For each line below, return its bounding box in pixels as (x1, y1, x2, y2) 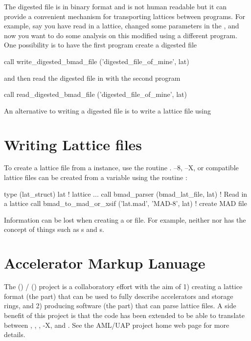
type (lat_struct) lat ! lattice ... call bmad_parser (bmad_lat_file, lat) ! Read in (4, 188, 248, 199)
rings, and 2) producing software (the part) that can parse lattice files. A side (4, 300, 236, 311)
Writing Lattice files (4, 134, 142, 154)
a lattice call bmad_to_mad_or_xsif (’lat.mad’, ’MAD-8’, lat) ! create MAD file (4, 198, 247, 208)
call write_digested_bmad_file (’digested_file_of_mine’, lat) (4, 56, 189, 66)
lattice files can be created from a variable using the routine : (4, 172, 187, 182)
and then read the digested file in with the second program (4, 72, 181, 83)
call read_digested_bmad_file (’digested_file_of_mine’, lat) (4, 89, 187, 99)
